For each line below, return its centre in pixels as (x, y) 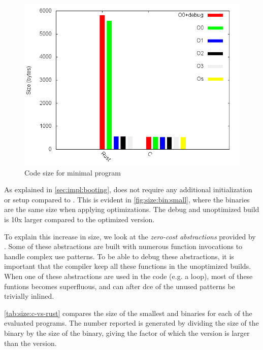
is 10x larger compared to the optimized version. (79, 219)
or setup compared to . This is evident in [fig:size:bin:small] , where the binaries (127, 199)
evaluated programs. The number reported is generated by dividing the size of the (131, 323)
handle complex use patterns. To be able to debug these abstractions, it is (119, 256)
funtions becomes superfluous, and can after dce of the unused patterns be (120, 286)
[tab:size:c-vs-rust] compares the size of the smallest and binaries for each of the (128, 313)
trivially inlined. (29, 296)
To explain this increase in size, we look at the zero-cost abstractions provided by (130, 236)
